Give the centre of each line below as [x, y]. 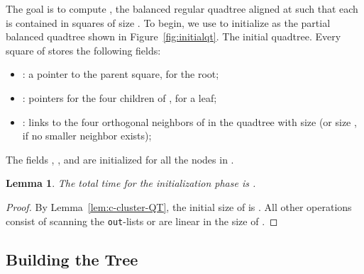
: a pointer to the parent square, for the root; [121, 74]
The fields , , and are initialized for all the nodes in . [120, 159]
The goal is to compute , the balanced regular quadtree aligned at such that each [182, 8]
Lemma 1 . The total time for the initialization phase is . [131, 183]
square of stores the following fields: [83, 50]
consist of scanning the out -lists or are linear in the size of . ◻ [142, 221]
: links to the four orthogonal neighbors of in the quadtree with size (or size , [189, 121]
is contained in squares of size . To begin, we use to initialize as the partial [168, 22]
